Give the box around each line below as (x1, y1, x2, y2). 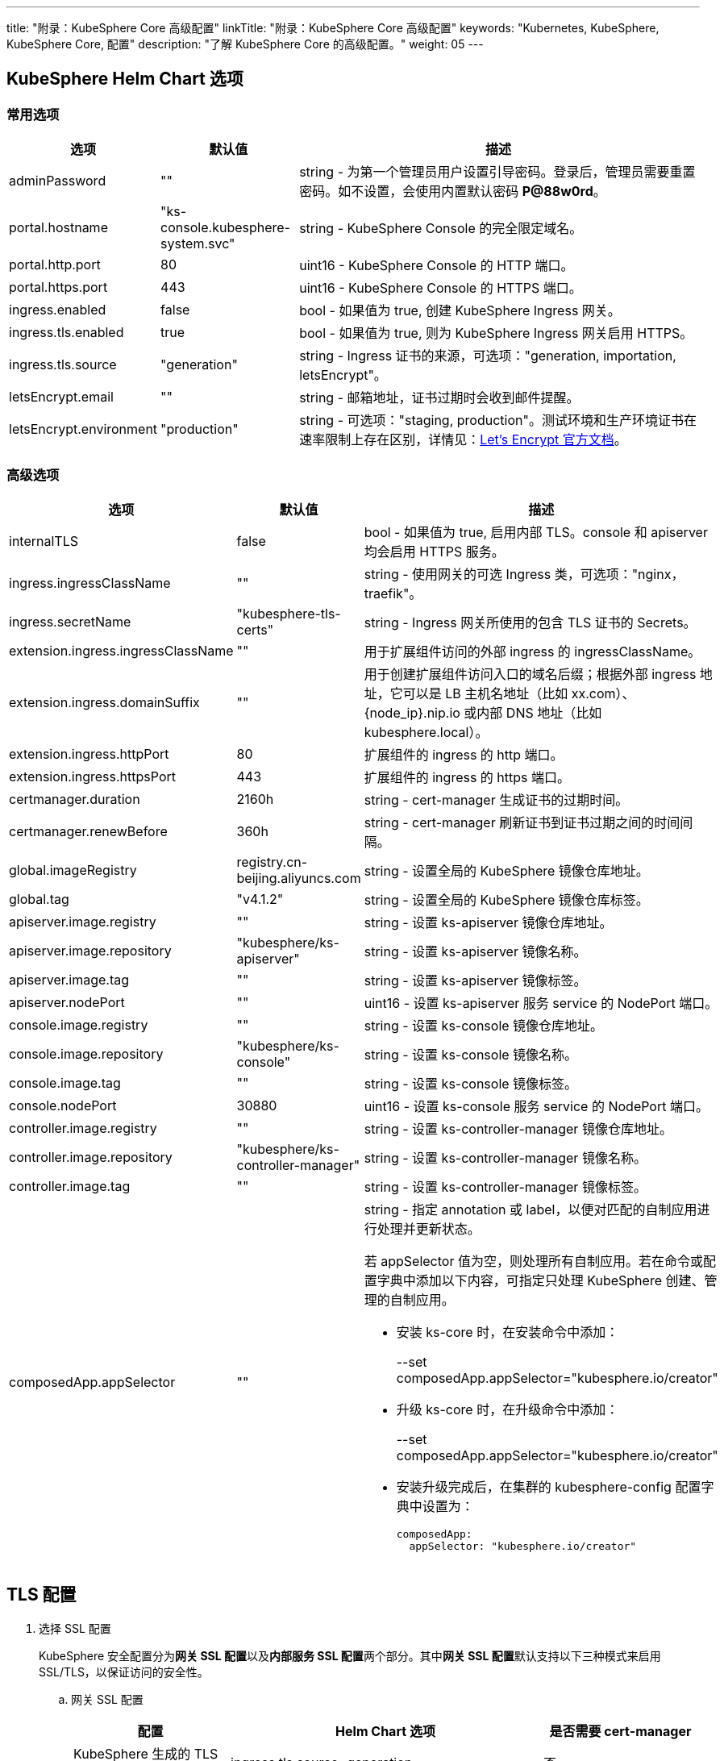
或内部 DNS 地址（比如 (464, 704, 602, 721)
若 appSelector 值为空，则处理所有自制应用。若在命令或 (364, 1252, 703, 1269)
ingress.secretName (9, 613, 131, 630)
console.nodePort (9, 1097, 117, 1114)
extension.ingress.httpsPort (9, 768, 176, 785)
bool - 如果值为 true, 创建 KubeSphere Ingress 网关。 (299, 302, 621, 319)
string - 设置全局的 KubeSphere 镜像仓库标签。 (364, 891, 649, 908)
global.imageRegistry (9, 861, 137, 878)
